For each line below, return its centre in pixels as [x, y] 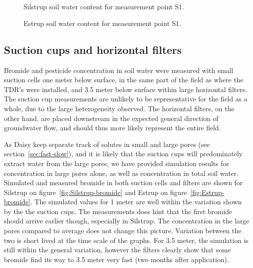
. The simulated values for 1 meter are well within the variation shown [136, 202]
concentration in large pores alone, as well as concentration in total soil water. [121, 173]
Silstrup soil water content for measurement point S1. [104, 7]
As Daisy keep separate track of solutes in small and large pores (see [107, 144]
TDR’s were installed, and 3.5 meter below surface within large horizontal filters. [126, 89]
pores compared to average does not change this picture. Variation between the [123, 231]
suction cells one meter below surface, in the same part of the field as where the [124, 80]
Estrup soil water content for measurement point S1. [102, 23]
